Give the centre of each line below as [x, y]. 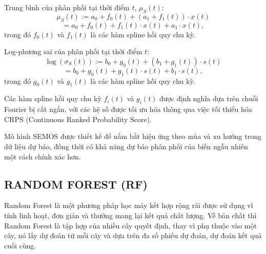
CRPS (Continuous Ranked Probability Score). [78, 119]
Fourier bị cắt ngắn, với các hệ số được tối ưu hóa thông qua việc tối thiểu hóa [128, 109]
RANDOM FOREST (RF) [76, 184]
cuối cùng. [20, 245]
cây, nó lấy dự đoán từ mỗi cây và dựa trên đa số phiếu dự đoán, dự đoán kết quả [133, 235]
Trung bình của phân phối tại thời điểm [67, 7]
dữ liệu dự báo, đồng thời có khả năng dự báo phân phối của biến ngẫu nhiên [126, 146]
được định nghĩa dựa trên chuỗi [209, 98]
